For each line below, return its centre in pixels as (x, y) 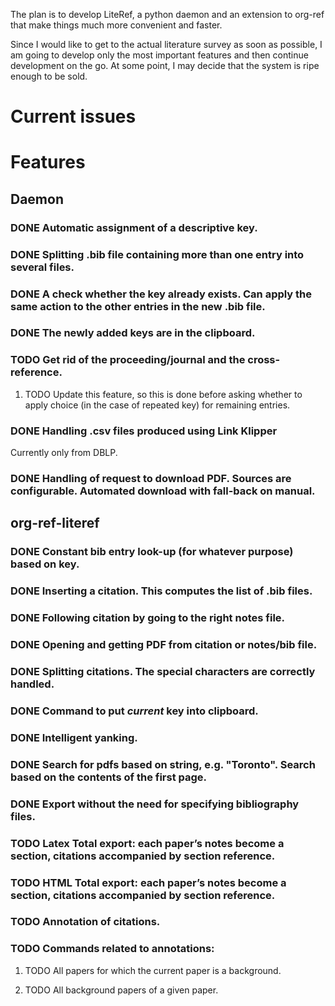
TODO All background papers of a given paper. (121, 990)
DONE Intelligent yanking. (74, 737)
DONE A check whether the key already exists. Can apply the (161, 294)
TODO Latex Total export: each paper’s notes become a (147, 843)
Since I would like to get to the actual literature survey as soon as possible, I (166, 44)
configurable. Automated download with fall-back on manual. (163, 491)
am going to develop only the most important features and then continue (159, 55)
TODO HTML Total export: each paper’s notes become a (148, 882)
